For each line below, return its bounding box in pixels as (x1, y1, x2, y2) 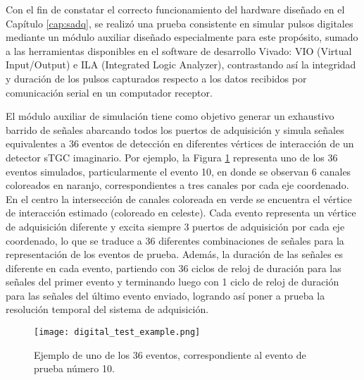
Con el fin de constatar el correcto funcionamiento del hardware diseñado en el (6, 2, 345, 16)
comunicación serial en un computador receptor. (6, 85, 213, 99)
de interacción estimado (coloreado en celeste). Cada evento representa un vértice (6, 205, 356, 220)
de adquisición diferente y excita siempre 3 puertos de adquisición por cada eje (6, 219, 345, 233)
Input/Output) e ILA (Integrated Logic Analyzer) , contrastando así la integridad (6, 57, 356, 72)
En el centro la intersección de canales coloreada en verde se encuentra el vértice (6, 191, 352, 206)
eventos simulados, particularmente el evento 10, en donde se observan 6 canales (6, 164, 351, 178)
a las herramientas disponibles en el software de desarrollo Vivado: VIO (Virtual (6, 43, 352, 58)
